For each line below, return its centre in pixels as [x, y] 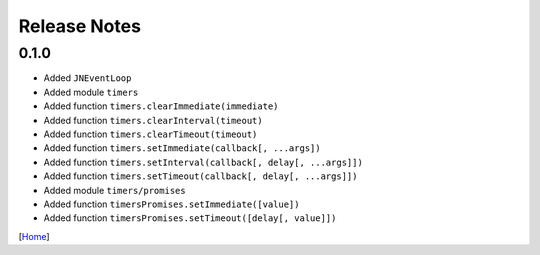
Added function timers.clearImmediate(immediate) [161, 106]
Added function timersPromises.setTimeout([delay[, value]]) [190, 218]
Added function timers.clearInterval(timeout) [153, 120]
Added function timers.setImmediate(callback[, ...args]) [182, 148]
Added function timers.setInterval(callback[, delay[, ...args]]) [203, 162]
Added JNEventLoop [87, 78]
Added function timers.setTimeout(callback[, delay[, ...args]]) [200, 176]
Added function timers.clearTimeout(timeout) [150, 134]
